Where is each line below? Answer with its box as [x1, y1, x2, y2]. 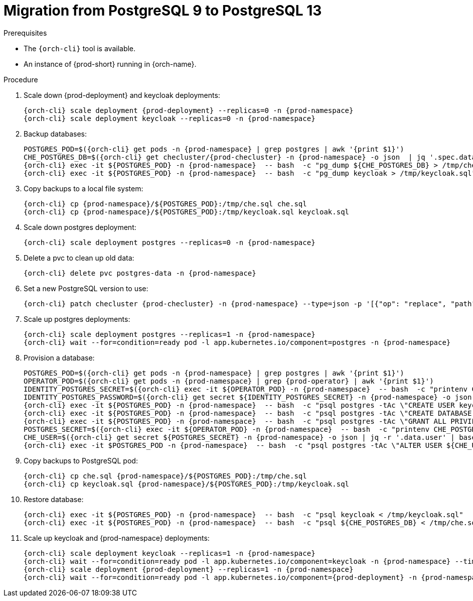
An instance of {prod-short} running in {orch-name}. [24, 59, 197, 68]
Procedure [4, 75, 38, 84]
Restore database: [24, 495, 84, 504]
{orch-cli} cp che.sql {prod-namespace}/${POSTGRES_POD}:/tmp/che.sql [24, 471, 307, 480]
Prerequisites [4, 28, 47, 37]
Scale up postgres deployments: [24, 314, 130, 323]
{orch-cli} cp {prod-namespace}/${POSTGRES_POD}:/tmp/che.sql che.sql [24, 199, 307, 208]
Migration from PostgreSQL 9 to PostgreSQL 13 [4, 2, 322, 19]
